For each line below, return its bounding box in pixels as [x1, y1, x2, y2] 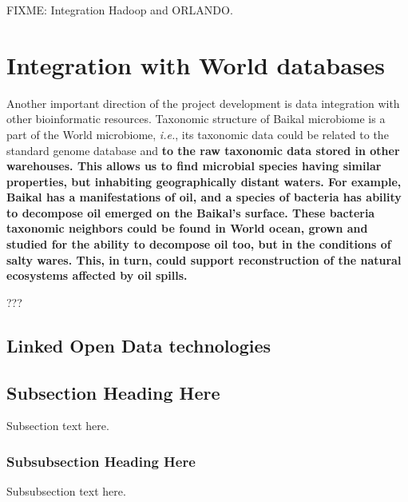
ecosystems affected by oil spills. [6, 267, 188, 284]
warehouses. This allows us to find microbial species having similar [6, 157, 382, 174]
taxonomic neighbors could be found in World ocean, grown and [6, 220, 368, 237]
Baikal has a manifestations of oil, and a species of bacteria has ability [6, 189, 402, 205]
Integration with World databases [6, 48, 385, 81]
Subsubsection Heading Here [6, 451, 196, 471]
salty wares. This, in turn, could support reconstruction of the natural [6, 251, 402, 268]
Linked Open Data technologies [6, 333, 271, 357]
